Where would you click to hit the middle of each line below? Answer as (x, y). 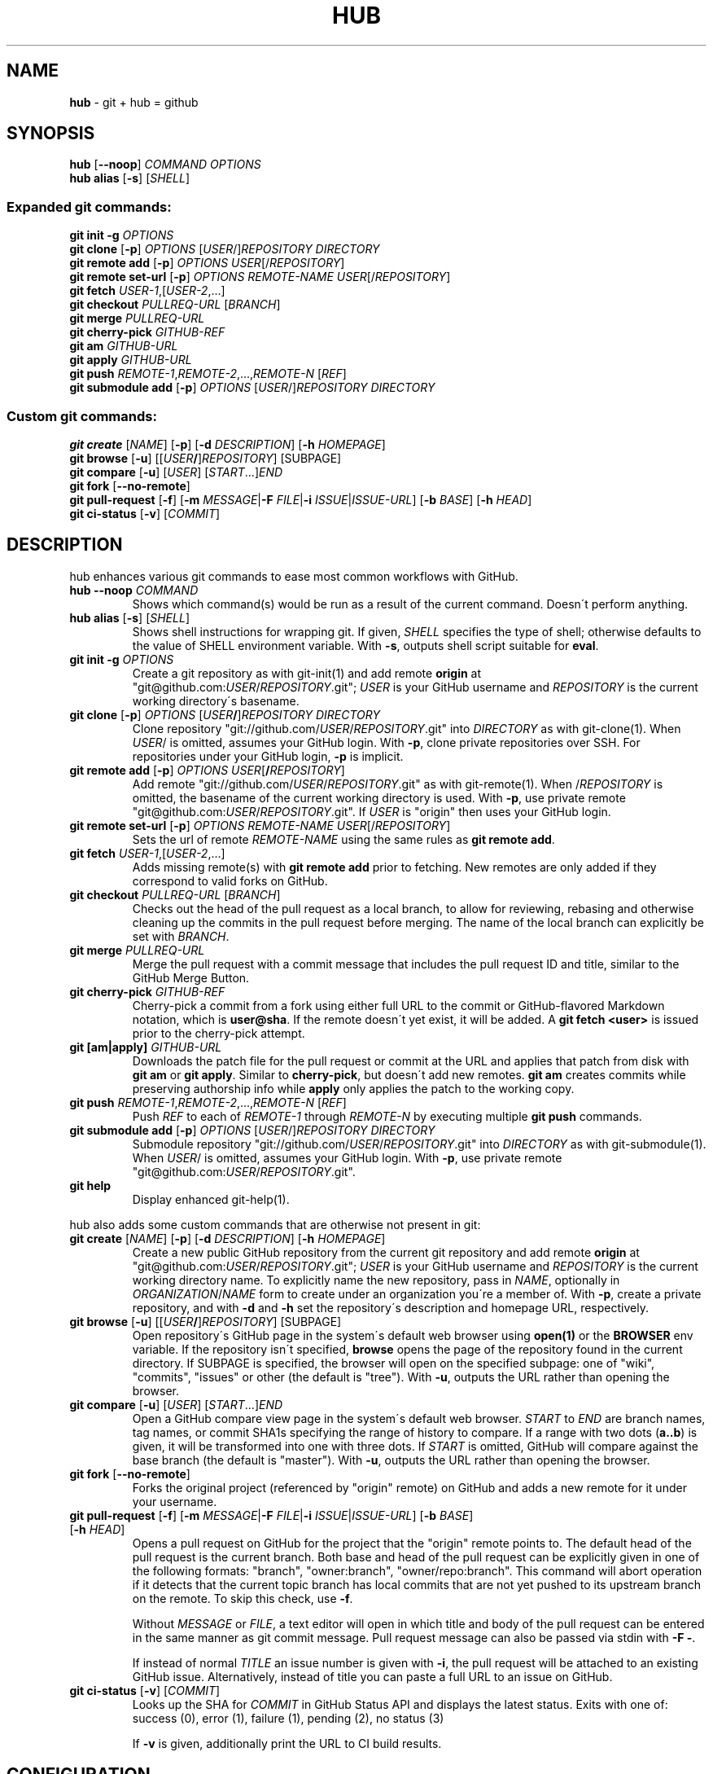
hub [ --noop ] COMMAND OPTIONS (165, 165)
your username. (175, 1501)
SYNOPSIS (51, 134)
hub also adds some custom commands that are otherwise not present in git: (275, 1224)
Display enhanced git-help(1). (211, 1199)
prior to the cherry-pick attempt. (219, 1033)
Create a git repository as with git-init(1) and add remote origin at (307, 673)
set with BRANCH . (181, 936)
